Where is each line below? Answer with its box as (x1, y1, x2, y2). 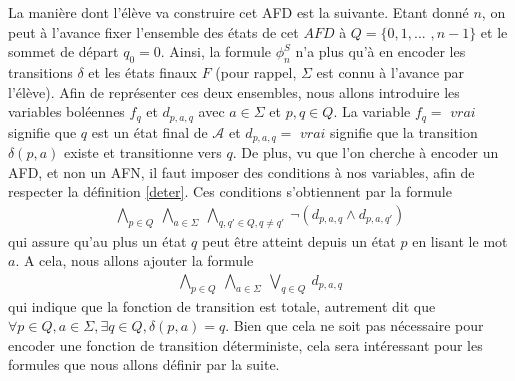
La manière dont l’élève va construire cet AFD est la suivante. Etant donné (8, 2, 469, 22)
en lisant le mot (412, 230, 508, 251)
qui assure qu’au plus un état (8, 230, 187, 251)
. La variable (333, 101, 411, 122)
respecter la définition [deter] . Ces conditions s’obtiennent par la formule (8, 181, 452, 202)
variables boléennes (8, 101, 125, 122)
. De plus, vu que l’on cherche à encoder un (232, 142, 499, 163)
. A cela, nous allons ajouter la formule (15, 250, 254, 271)
